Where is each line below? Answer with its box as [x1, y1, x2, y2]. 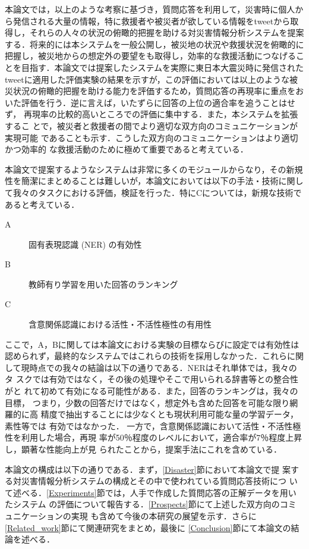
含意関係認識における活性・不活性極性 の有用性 [29, 318, 212, 330]
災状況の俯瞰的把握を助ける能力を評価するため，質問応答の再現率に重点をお [5, 85, 304, 97]
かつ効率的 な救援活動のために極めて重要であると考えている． [5, 143, 248, 155]
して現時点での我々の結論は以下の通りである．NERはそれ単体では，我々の [5, 361, 297, 373]
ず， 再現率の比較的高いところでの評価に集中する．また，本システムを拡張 [5, 108, 298, 120]
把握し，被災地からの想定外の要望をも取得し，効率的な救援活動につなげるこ [5, 49, 304, 62]
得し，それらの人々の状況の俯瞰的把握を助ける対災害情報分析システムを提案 [5, 26, 304, 39]
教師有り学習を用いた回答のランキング [29, 277, 178, 290]
